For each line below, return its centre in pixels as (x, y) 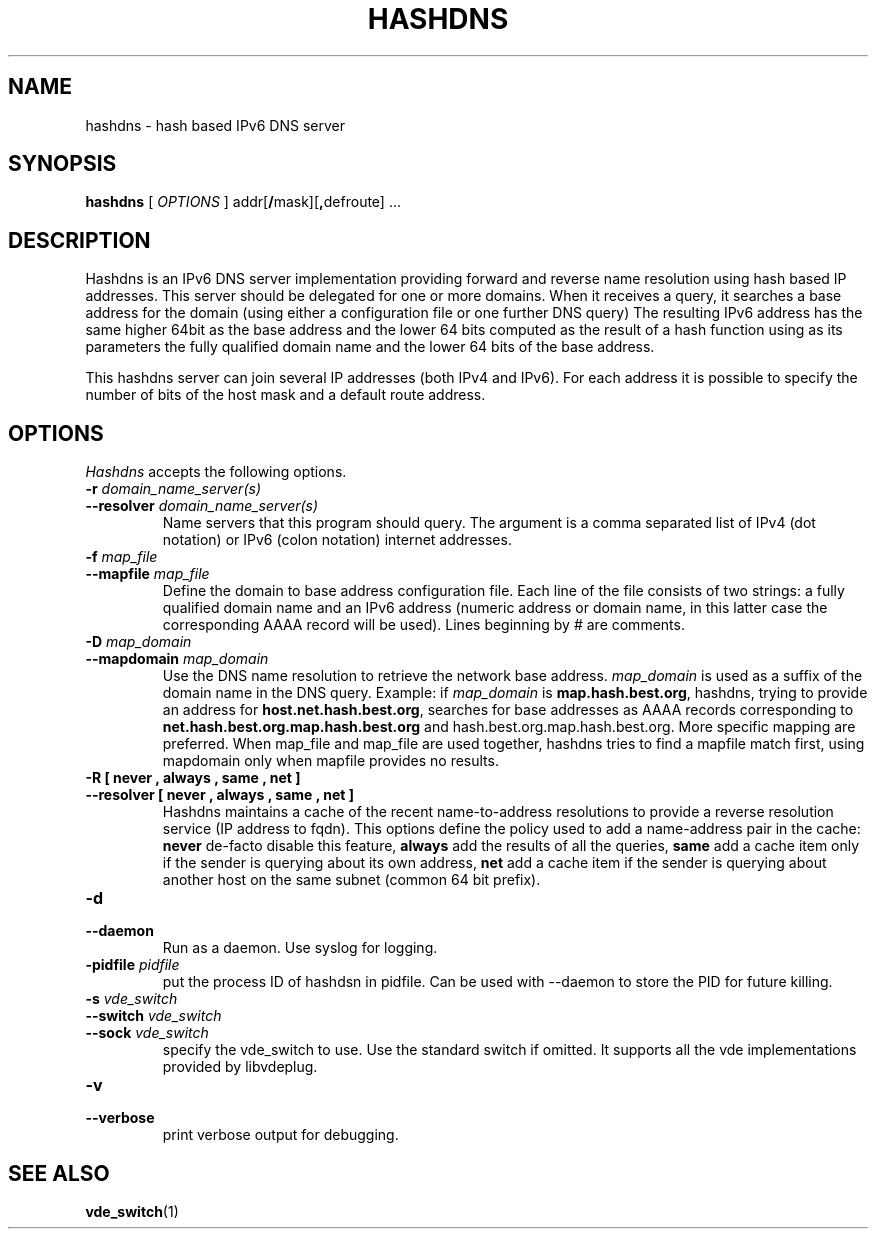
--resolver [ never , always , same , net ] (220, 795)
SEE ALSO (59, 1173)
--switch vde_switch (153, 1016)
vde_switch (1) (132, 1211)
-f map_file (121, 557)
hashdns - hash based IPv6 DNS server (215, 125)
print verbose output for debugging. (280, 1135)
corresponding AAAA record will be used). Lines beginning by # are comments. (423, 625)
